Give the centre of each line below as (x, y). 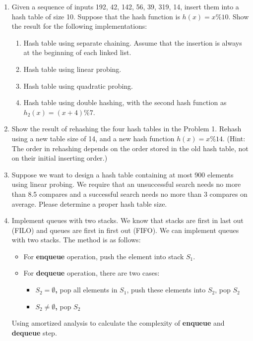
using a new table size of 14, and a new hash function (93, 138)
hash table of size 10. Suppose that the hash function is (96, 16)
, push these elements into (166, 290)
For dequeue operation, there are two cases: (92, 273)
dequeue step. (34, 332)
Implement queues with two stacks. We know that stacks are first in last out (127, 220)
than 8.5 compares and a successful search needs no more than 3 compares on (129, 194)
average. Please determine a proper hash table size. (89, 203)
